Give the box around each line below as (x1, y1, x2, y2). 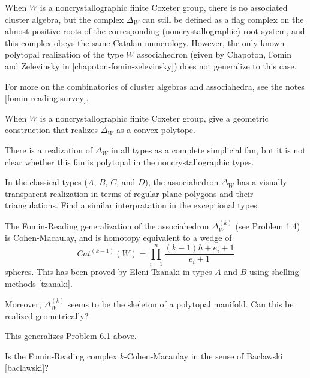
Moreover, (5, 298, 41, 310)
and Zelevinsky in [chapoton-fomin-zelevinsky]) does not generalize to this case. (5, 59, 297, 72)
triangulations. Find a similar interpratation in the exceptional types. (5, 199, 260, 211)
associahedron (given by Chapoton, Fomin (137, 48, 292, 61)
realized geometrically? (5, 309, 89, 322)
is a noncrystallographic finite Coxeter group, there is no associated (40, 1, 288, 13)
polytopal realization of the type (5, 48, 124, 61)
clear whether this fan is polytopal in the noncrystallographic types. (5, 155, 254, 168)
